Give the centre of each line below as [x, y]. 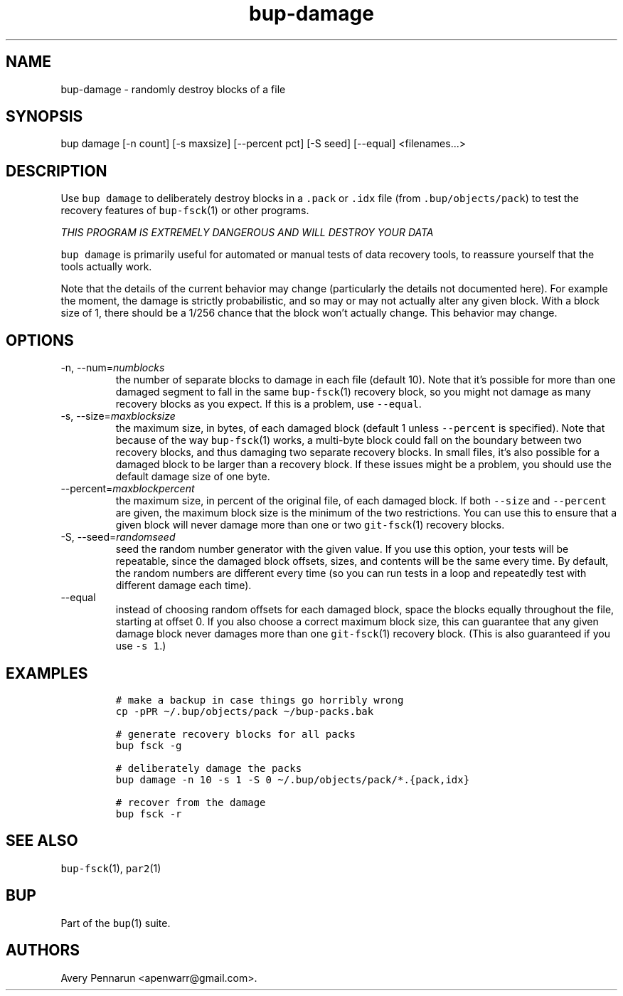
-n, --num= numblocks [113, 368]
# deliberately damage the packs [209, 768]
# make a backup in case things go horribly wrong [260, 700]
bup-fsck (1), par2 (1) [111, 868]
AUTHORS [43, 950]
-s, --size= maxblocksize [118, 416]
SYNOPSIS [44, 117]
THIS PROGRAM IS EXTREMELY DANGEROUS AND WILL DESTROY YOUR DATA [247, 233]
